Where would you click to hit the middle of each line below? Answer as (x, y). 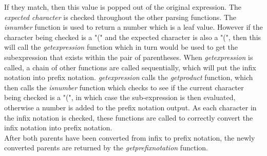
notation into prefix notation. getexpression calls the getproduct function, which (129, 77)
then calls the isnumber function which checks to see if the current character (124, 87)
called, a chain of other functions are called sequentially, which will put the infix (130, 67)
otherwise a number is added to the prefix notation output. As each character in (130, 107)
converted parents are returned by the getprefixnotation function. (106, 148)
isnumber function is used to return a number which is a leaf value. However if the (133, 27)
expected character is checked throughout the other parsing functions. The (120, 17)
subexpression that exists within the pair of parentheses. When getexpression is (129, 57)
